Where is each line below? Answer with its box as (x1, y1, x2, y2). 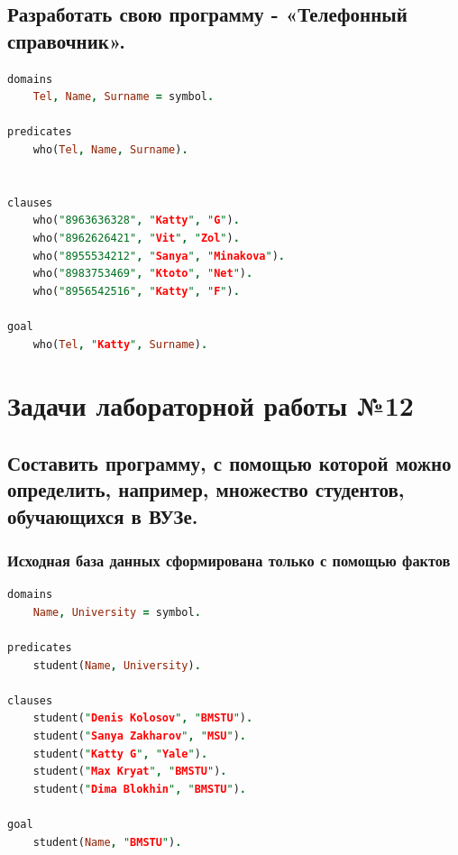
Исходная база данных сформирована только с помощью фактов (7, 548, 451, 571)
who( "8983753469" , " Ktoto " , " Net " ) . (32, 267, 253, 280)
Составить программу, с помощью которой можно (7, 448, 452, 476)
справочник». (7, 26, 125, 54)
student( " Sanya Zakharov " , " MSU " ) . (32, 730, 246, 742)
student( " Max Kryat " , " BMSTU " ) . (32, 765, 227, 778)
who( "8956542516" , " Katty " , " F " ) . (32, 284, 240, 298)
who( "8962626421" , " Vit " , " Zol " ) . (32, 231, 240, 244)
